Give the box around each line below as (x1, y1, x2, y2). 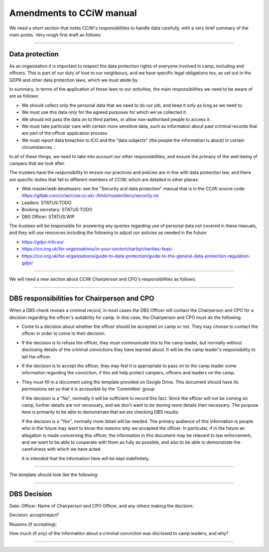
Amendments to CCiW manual (9, 7, 137, 18)
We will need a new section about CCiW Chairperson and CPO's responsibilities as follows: (9, 276, 196, 282)
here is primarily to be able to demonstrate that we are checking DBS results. (21, 409, 179, 415)
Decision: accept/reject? (9, 512, 59, 518)
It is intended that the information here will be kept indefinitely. (21, 455, 150, 461)
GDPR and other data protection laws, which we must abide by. (9, 77, 139, 83)
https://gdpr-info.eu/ (21, 239, 64, 245)
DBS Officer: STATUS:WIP (21, 214, 75, 220)
